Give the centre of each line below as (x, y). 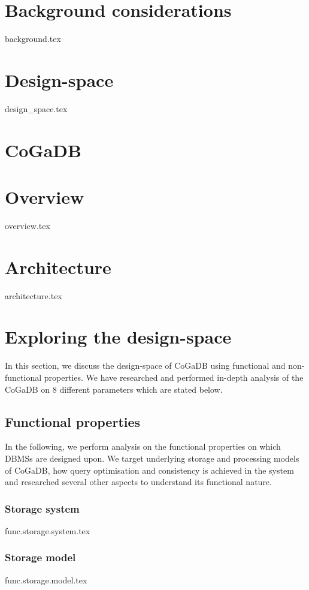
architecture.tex (34, 295)
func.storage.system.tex (48, 530)
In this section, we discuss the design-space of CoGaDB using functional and (145, 365)
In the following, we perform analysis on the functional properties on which (143, 446)
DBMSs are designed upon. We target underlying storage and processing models (152, 458)
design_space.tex (36, 108)
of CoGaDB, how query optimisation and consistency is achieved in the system (149, 470)
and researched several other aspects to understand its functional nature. (138, 482)
